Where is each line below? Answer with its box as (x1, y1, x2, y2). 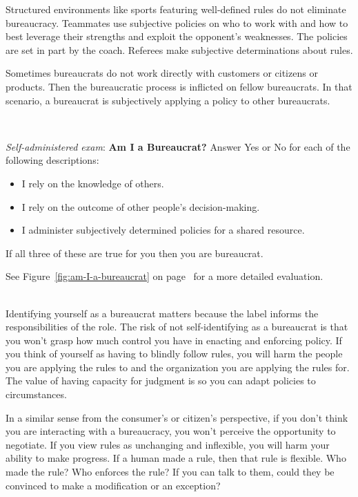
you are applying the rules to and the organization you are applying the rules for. (6, 359, 350, 374)
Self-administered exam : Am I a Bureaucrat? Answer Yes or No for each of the (6, 139, 350, 153)
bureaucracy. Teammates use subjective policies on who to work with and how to (6, 15, 348, 30)
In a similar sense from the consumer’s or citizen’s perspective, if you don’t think (6, 410, 348, 424)
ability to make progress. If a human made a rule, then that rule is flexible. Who (6, 451, 346, 465)
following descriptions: (6, 153, 99, 167)
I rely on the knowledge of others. (21, 176, 164, 190)
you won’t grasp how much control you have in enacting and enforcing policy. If (6, 332, 342, 347)
